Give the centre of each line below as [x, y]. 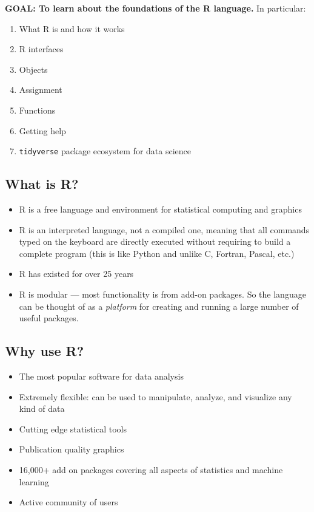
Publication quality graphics [72, 449]
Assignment [41, 90]
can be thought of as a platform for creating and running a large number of [159, 306]
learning [34, 481]
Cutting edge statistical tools [73, 428]
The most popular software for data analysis [101, 376]
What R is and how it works [72, 28]
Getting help [42, 130]
